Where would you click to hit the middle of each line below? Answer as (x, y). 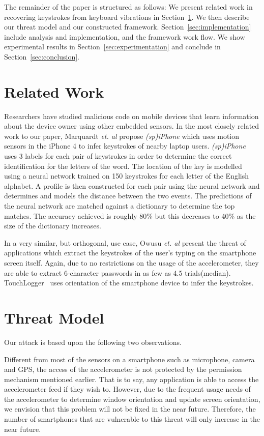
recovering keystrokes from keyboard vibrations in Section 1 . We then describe (127, 17)
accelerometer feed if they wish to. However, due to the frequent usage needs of (127, 389)
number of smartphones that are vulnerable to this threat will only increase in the (132, 419)
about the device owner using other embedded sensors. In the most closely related (132, 126)
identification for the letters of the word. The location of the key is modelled (123, 166)
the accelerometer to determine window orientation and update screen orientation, (132, 399)
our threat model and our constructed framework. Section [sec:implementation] (128, 27)
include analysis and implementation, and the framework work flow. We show (125, 36)
